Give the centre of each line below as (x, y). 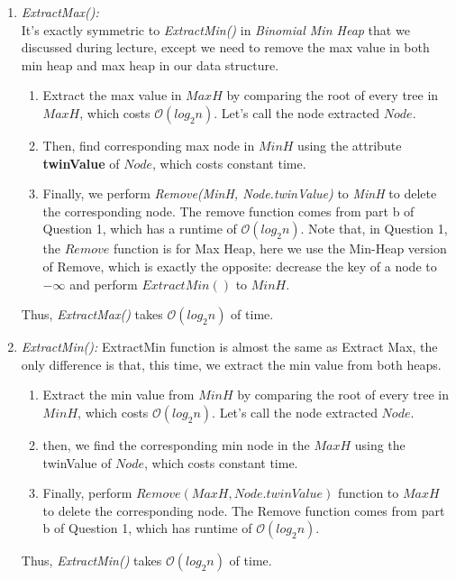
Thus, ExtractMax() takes (92, 314)
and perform (104, 284)
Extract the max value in (112, 95)
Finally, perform (87, 493)
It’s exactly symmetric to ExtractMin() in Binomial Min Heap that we (215, 29)
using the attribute (350, 145)
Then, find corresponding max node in (149, 145)
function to (369, 493)
